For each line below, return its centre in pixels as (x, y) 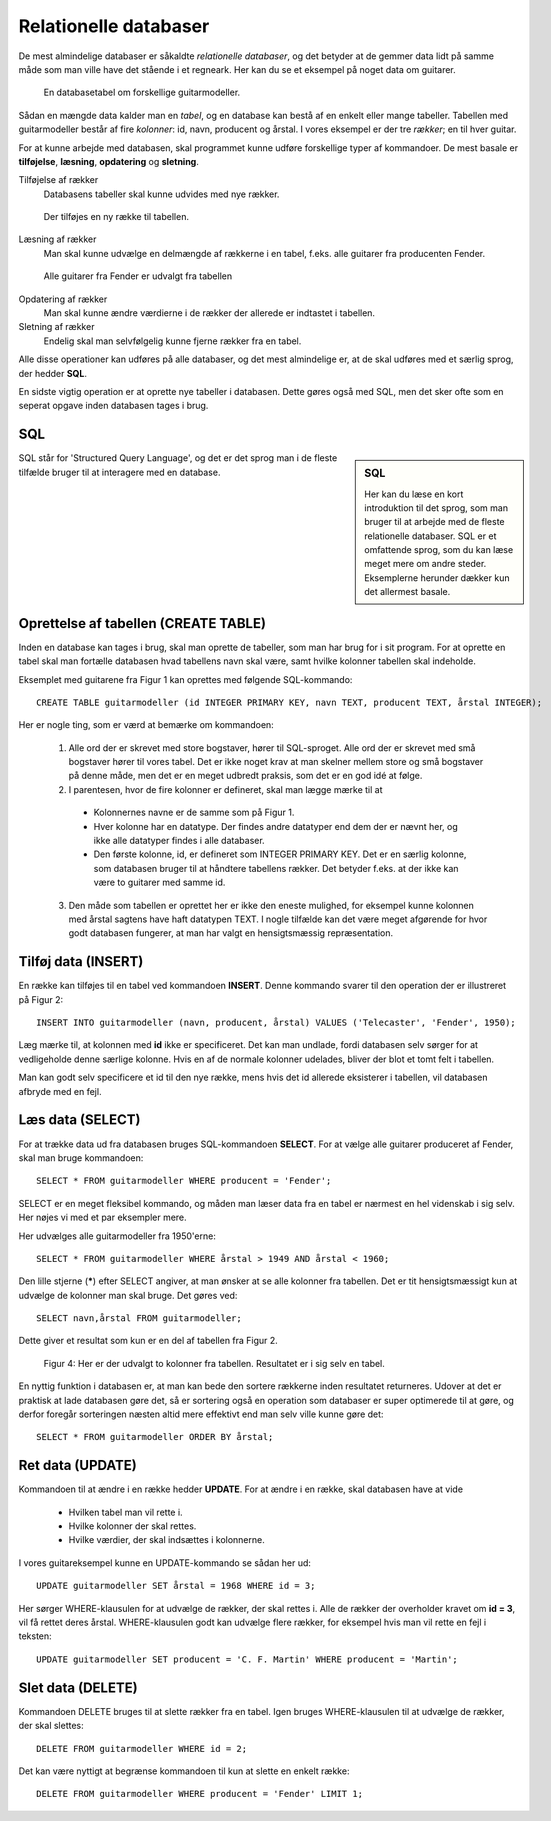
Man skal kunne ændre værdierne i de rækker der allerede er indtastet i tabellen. (209, 313)
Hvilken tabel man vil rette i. (126, 1512)
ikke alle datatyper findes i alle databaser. (179, 841)
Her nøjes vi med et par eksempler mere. (102, 1217)
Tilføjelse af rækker (58, 180)
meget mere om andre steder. (425, 564)
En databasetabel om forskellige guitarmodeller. (142, 92)
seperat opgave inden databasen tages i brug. (113, 406)
